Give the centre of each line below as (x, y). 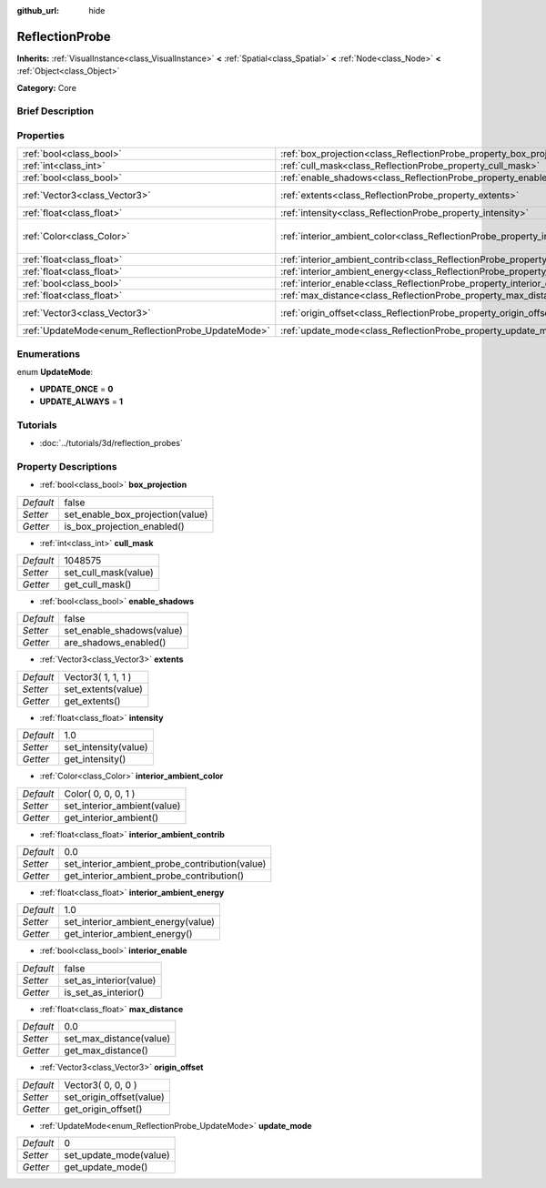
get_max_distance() (106, 1051)
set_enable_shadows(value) (124, 631)
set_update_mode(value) (117, 1154)
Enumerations (49, 353)
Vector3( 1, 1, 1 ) (98, 676)
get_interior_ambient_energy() (128, 934)
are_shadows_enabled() (115, 643)
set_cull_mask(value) (109, 572)
